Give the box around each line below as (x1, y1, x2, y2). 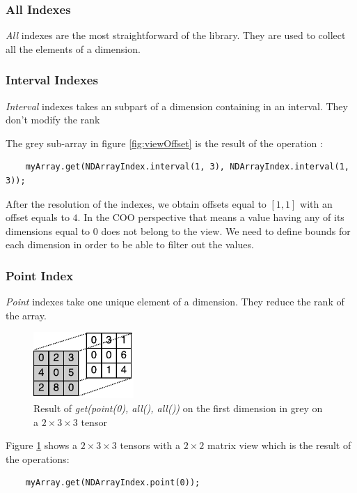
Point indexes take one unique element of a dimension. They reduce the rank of (6, 294, 344, 309)
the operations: (6, 451, 70, 466)
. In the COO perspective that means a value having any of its (77, 210, 344, 225)
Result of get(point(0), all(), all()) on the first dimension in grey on (33, 400, 323, 415)
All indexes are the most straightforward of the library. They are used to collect (6, 28, 346, 43)
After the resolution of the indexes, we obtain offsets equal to (6, 196, 267, 211)
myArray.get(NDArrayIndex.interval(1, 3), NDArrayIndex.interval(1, (25, 162, 349, 172)
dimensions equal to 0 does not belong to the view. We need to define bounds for (6, 223, 351, 238)
